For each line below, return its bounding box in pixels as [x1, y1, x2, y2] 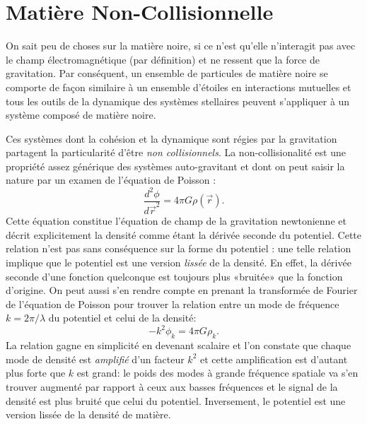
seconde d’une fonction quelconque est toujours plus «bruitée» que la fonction [6, 269, 343, 283]
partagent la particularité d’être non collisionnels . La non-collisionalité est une [6, 145, 346, 160]
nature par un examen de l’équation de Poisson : [6, 172, 216, 187]
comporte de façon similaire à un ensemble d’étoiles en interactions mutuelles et [6, 79, 351, 94]
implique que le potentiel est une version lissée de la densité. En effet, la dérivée [6, 254, 351, 269]
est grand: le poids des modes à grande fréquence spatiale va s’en [76, 365, 359, 380]
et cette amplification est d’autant [200, 351, 348, 366]
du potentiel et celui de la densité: [48, 310, 197, 325]
